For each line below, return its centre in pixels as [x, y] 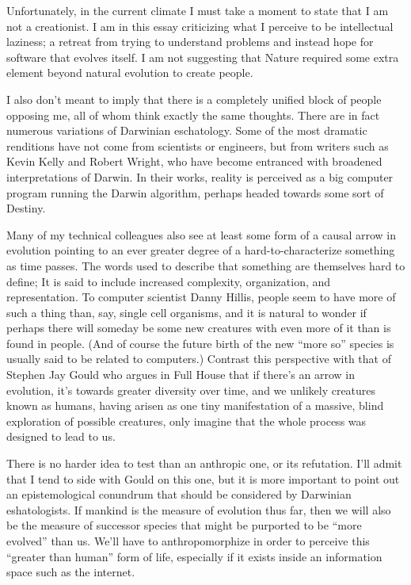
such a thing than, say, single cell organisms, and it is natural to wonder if [186, 312]
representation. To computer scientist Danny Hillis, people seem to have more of [201, 297]
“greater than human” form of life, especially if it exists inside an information [194, 556]
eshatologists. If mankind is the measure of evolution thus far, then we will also [199, 509]
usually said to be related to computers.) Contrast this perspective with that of [199, 359]
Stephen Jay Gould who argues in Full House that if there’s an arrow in [181, 375]
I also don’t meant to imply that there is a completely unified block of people [194, 99]
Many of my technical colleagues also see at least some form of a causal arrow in [202, 234]
